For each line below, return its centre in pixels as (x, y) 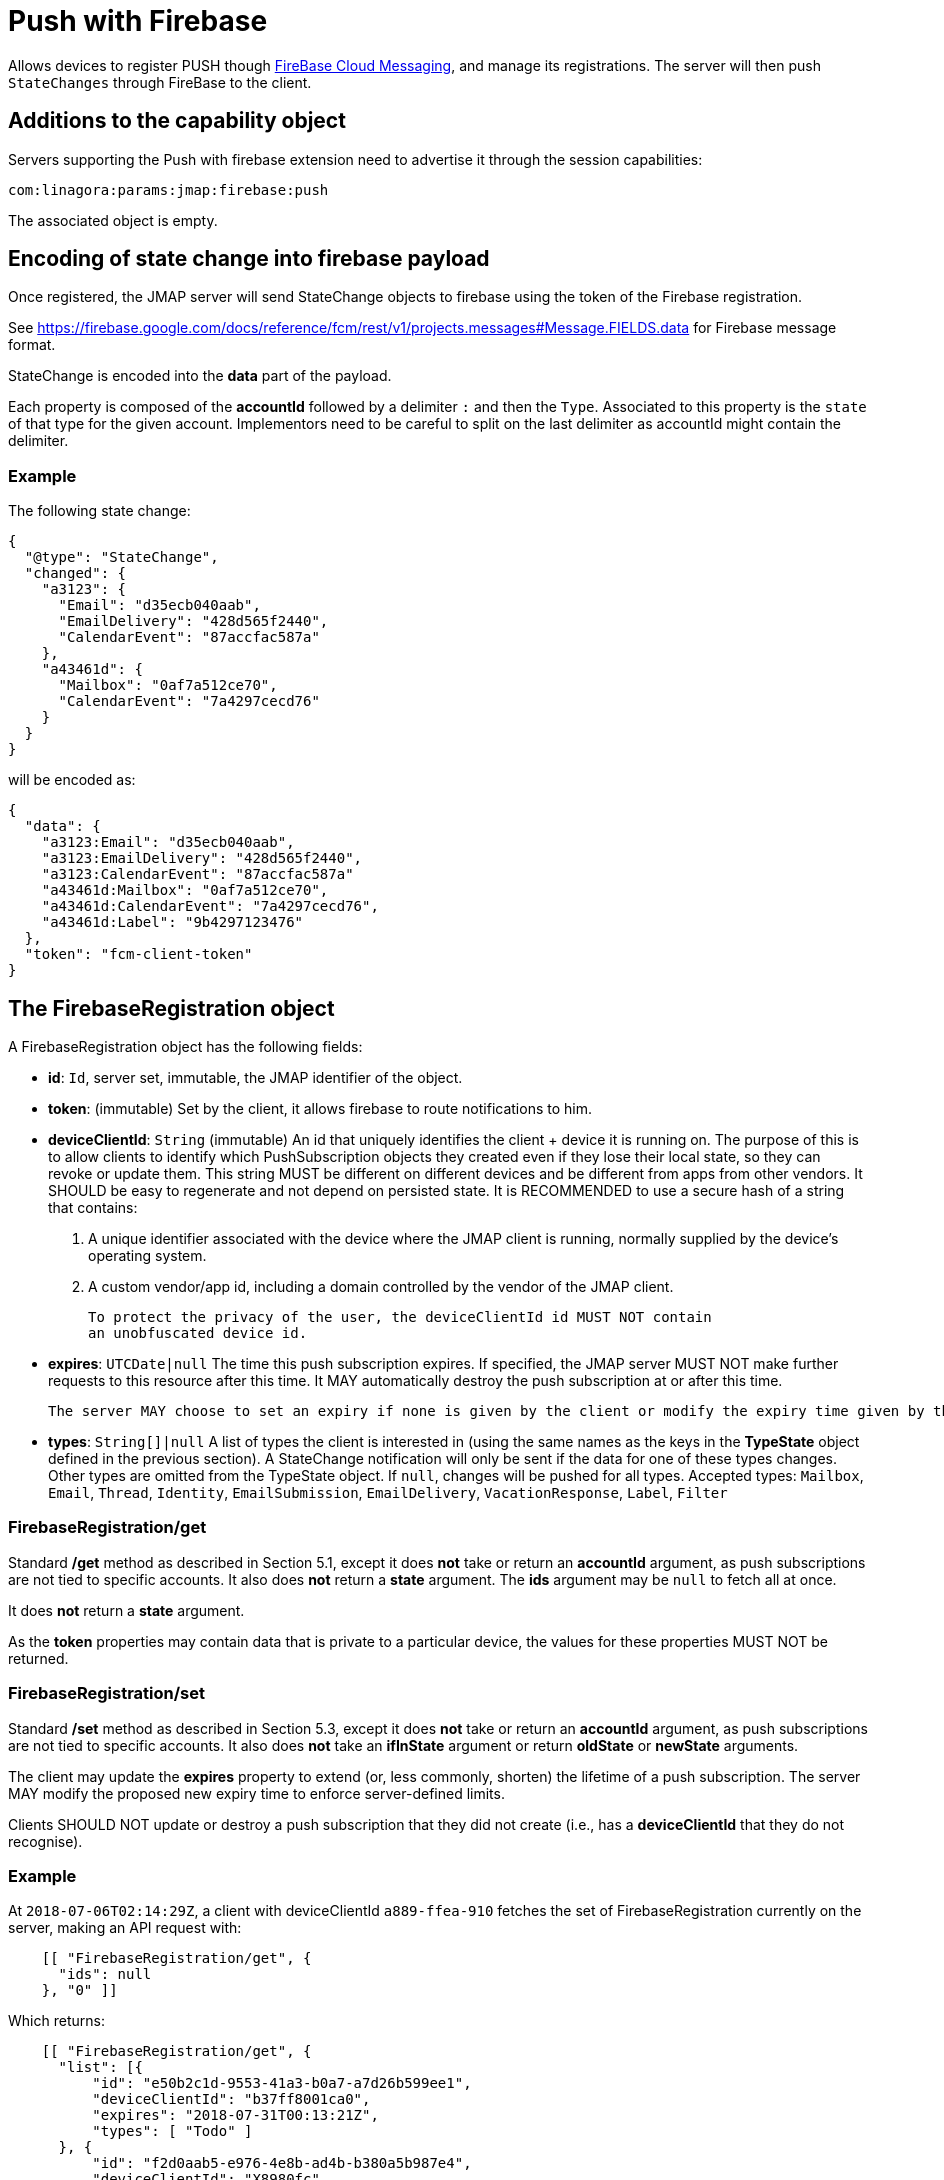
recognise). (45, 1841)
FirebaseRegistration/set (106, 1693)
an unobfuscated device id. (198, 1333)
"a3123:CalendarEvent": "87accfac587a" (197, 874)
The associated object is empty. (113, 220)
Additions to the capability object (177, 121)
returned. (38, 1658)
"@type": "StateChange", (121, 557)
